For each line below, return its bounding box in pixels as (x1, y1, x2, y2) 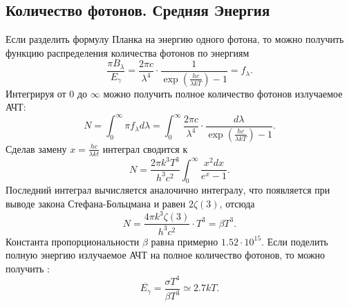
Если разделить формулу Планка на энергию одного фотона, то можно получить (6, 32, 344, 46)
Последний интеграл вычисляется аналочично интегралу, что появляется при (6, 183, 330, 197)
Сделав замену (6, 141, 67, 156)
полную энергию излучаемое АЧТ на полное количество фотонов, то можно (6, 248, 326, 262)
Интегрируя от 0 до (6, 86, 88, 100)
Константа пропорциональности (6, 234, 140, 248)
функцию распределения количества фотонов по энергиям (6, 45, 249, 59)
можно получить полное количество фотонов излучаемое (103, 86, 343, 100)
